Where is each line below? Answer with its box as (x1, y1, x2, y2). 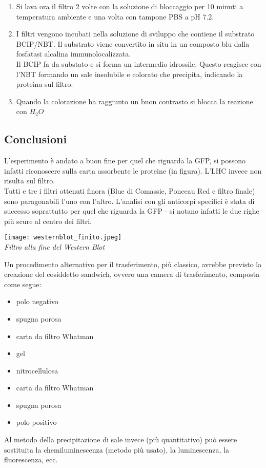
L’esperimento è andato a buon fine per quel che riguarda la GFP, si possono (4, 155, 245, 166)
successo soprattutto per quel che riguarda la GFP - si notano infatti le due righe (4, 205, 259, 216)
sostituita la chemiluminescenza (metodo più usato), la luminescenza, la (4, 444, 230, 455)
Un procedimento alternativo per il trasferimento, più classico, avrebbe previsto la (4, 258, 262, 269)
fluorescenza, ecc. (4, 454, 58, 465)
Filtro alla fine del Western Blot (4, 241, 105, 252)
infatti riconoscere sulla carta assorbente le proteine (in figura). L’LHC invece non (4, 165, 262, 176)
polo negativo (16, 296, 58, 307)
